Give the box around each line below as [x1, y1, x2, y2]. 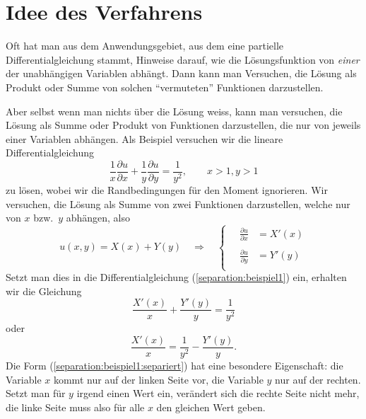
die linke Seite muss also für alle [6, 399, 145, 414]
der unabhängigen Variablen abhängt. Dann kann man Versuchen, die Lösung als [6, 66, 357, 81]
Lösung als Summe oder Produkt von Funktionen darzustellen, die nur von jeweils [6, 117, 361, 132]
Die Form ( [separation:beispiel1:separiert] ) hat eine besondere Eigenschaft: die [6, 357, 343, 372]
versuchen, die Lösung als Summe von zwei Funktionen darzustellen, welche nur [6, 196, 350, 211]
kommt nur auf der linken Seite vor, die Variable [53, 372, 264, 386]
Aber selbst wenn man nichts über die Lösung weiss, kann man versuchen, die [6, 103, 343, 118]
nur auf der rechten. [275, 372, 361, 386]
